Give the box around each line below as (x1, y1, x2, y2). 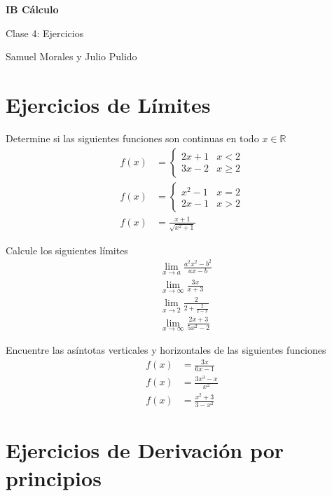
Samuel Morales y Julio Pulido (6, 49, 137, 64)
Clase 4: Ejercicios (6, 25, 84, 40)
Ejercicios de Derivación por (6, 436, 284, 464)
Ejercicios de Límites (6, 90, 211, 118)
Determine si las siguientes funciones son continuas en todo (6, 130, 259, 145)
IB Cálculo (6, 2, 59, 16)
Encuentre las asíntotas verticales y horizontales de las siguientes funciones (6, 342, 326, 357)
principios (6, 463, 102, 492)
